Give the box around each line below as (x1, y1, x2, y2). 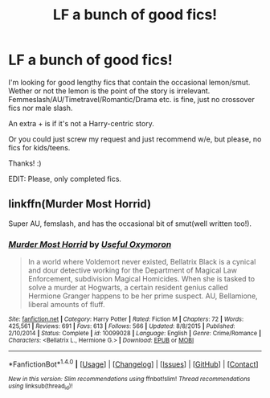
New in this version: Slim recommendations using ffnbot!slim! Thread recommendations (8, 375, 251, 383)
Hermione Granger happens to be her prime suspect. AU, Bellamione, (27, 291, 259, 301)
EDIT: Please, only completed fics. (8, 174, 122, 183)
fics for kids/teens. (8, 142, 71, 152)
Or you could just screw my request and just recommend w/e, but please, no (8, 134, 262, 144)
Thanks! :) (8, 158, 42, 168)
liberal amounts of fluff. (27, 300, 106, 310)
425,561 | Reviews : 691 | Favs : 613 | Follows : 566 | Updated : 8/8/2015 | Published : (8, 322, 235, 330)
